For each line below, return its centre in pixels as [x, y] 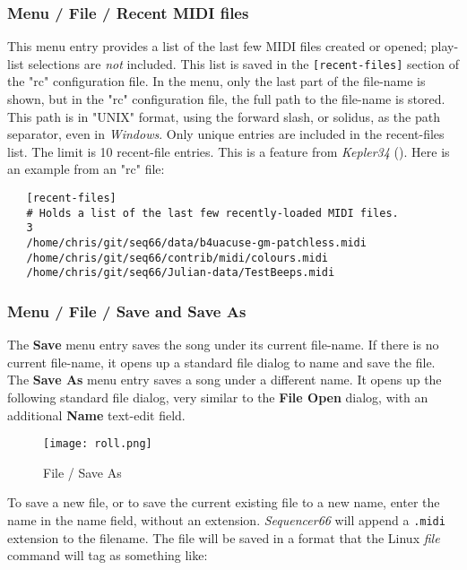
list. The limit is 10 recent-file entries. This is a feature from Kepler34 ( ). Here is [229, 151]
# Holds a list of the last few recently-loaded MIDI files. [212, 213]
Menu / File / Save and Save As [127, 311]
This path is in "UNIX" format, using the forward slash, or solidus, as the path [224, 116]
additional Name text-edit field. [96, 415]
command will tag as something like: [108, 555]
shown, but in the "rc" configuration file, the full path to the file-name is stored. [226, 99]
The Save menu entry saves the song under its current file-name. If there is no [223, 345]
